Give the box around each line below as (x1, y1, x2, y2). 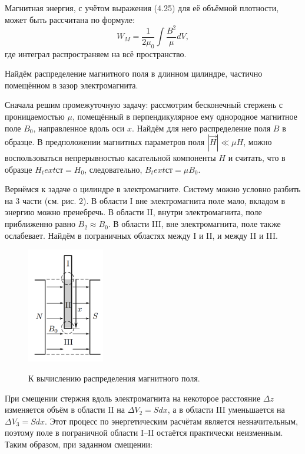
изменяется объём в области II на (5, 403, 125, 416)
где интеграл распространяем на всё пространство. (5, 47, 187, 60)
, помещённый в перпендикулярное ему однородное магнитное (72, 110, 297, 122)
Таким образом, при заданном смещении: (5, 437, 152, 450)
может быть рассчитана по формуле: (5, 13, 135, 25)
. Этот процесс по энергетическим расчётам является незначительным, (45, 414, 298, 427)
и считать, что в (228, 152, 286, 164)
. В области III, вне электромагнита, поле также (108, 218, 281, 230)
